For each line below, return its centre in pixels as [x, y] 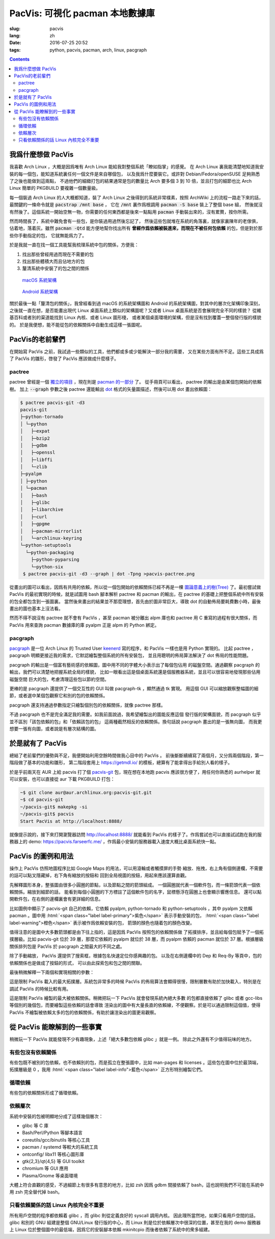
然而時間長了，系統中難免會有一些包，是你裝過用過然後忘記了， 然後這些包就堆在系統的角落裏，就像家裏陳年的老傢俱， [135, 221]
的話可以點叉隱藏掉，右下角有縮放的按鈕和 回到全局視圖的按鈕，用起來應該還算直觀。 [99, 875]
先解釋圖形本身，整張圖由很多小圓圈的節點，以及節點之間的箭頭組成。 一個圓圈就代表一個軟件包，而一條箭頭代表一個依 [135, 884]
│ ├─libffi [36, 460]
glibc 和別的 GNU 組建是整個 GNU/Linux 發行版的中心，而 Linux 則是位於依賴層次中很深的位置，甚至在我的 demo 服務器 [135, 1222]
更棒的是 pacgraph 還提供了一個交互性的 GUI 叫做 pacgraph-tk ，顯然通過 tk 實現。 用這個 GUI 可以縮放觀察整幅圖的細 [134, 688]
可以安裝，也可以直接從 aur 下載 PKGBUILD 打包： [62, 779]
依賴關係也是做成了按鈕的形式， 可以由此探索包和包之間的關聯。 [77, 963]
